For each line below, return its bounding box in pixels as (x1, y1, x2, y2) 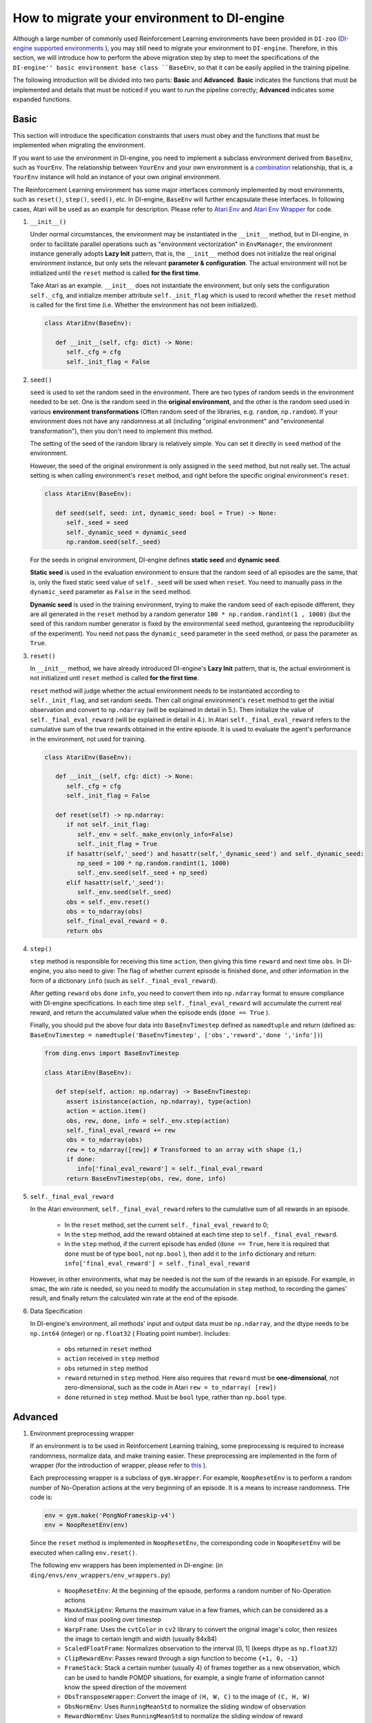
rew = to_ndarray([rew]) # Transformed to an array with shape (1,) (66, 1145, 303, 1154)
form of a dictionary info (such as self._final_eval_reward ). (30, 976, 218, 985)
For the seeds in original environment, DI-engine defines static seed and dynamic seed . (30, 555, 282, 564)
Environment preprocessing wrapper (30, 1429, 134, 1437)
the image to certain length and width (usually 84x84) (64, 1634, 217, 1643)
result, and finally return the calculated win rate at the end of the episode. (30, 1294, 239, 1303)
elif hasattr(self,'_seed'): (66, 879, 165, 886)
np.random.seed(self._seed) (66, 538, 161, 546)
